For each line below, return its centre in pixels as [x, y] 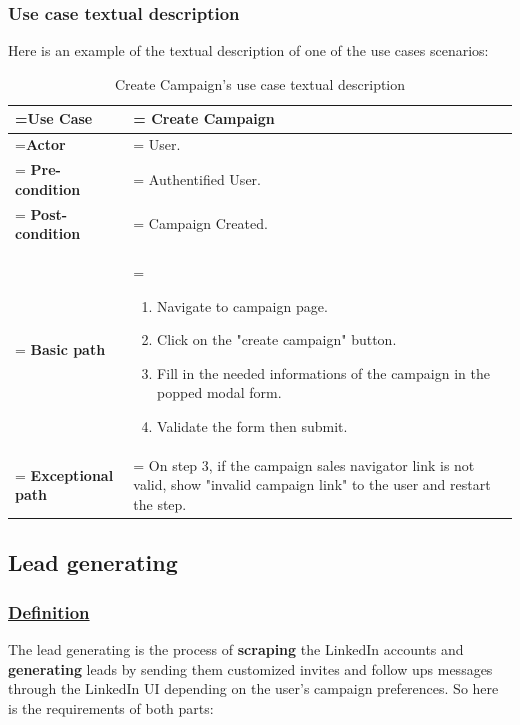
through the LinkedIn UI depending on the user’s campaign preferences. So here [253, 688]
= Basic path [60, 348]
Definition [49, 611]
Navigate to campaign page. [242, 305]
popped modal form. [219, 392]
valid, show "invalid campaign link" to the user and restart [312, 484]
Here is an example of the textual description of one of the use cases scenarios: [248, 50]
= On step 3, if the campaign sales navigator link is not [304, 464]
